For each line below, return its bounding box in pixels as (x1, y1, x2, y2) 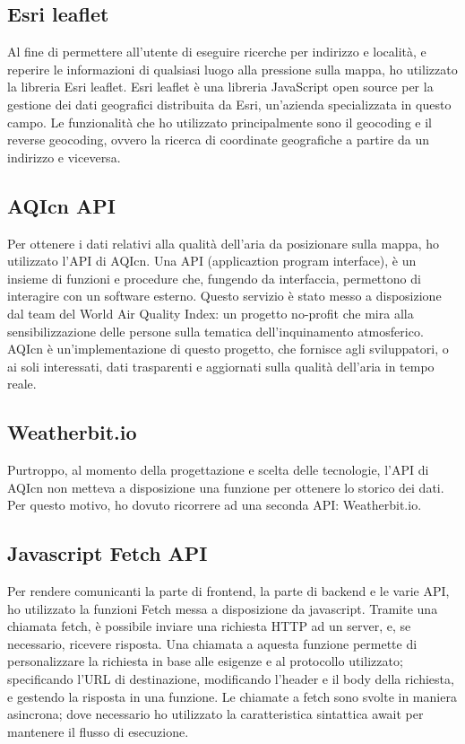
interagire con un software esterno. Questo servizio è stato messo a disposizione (7, 286, 442, 305)
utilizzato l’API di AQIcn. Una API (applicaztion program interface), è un (7, 251, 417, 270)
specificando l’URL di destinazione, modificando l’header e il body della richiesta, (7, 670, 454, 688)
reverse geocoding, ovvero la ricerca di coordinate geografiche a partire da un (7, 130, 429, 149)
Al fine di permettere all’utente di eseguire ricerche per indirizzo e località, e (7, 42, 426, 61)
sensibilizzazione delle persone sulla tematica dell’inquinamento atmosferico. (7, 321, 424, 340)
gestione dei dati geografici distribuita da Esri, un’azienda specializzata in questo (7, 94, 452, 113)
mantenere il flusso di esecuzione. (7, 722, 189, 740)
